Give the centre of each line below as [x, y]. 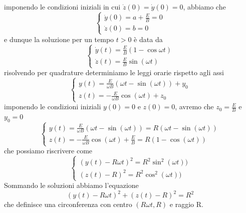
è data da [148, 39]
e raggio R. [186, 204]
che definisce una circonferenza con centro [68, 204]
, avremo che [194, 107]
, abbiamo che [204, 7]
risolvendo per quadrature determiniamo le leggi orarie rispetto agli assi [114, 72]
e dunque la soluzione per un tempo [59, 39]
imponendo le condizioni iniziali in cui [62, 7]
